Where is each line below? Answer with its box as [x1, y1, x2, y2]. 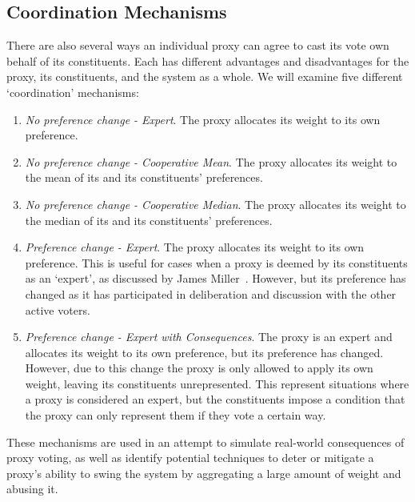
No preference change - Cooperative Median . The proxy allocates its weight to [25, 195, 406, 212]
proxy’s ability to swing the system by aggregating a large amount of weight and [6, 464, 401, 481]
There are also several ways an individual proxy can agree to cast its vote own [6, 37, 389, 54]
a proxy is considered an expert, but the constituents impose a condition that [25, 391, 405, 408]
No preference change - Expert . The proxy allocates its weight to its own [25, 110, 381, 127]
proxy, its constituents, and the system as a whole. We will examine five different [6, 68, 403, 85]
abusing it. [6, 480, 58, 497]
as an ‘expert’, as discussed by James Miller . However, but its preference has [25, 270, 406, 287]
